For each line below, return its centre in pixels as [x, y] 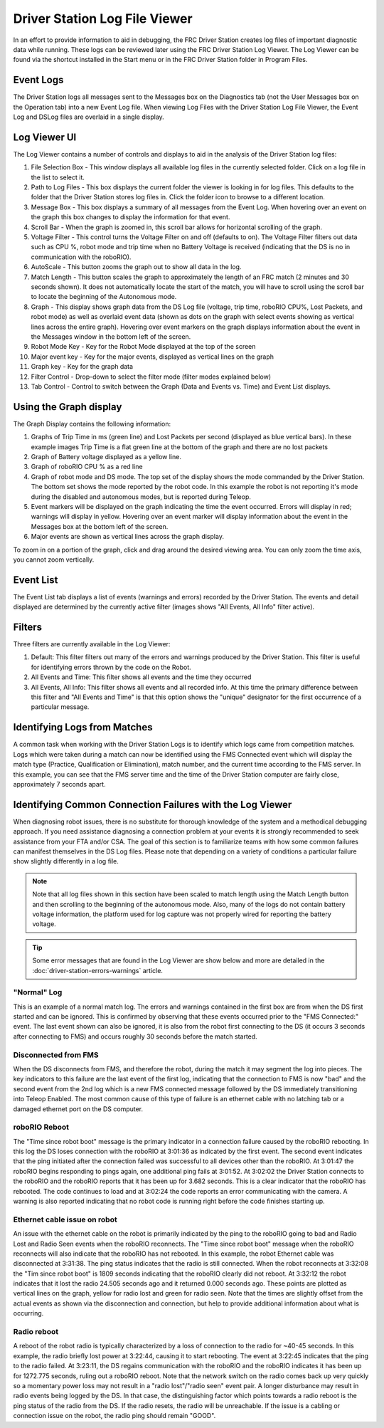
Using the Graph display [68, 407]
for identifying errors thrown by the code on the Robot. [111, 667]
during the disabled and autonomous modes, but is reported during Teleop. [141, 497]
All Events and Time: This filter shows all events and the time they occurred [141, 677]
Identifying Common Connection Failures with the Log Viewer [153, 804]
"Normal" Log [38, 992]
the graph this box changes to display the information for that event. [130, 217]
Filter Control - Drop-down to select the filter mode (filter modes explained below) [151, 377]
